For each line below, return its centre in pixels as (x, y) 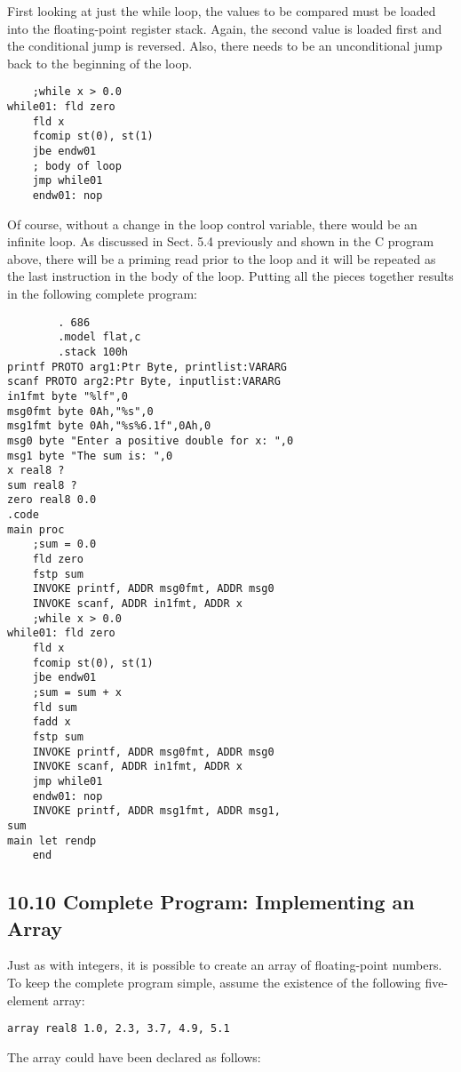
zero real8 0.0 (52, 500)
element (28, 1000)
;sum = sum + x (77, 692)
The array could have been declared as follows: (134, 1056)
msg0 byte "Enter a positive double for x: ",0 (151, 440)
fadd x (52, 722)
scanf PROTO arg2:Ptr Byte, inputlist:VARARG (144, 382)
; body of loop (77, 166)
